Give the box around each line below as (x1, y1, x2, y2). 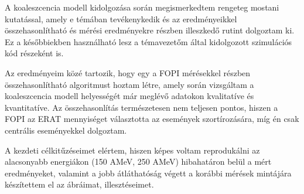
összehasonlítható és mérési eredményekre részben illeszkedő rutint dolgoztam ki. (5, 24, 295, 36)
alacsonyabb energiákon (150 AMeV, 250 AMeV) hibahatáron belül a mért (5, 155, 272, 168)
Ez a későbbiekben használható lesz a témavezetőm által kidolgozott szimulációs (5, 35, 292, 47)
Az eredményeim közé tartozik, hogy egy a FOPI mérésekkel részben (5, 66, 251, 79)
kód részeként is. (5, 47, 64, 59)
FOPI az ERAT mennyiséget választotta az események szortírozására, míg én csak (5, 113, 299, 125)
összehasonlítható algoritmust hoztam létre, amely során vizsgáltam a (5, 78, 254, 90)
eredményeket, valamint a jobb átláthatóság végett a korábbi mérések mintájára (5, 166, 292, 179)
